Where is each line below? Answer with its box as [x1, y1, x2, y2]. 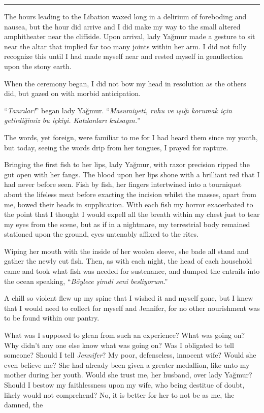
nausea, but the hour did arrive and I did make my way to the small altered [4, 21, 241, 31]
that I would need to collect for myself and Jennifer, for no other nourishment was [4, 302, 260, 313]
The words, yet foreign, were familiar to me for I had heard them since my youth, [4, 132, 258, 142]
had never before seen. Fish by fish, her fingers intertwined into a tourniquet [4, 179, 242, 189]
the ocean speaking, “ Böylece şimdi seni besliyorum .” [4, 275, 168, 286]
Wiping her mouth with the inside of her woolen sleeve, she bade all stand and [4, 245, 249, 256]
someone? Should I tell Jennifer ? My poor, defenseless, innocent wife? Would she [4, 350, 256, 360]
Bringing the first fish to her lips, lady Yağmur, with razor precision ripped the [4, 159, 250, 170]
